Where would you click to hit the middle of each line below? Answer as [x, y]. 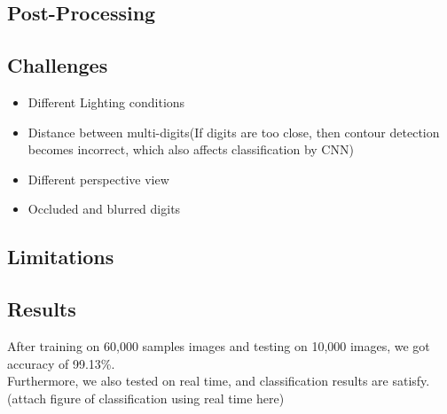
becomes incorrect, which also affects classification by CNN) [191, 149]
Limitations [61, 257]
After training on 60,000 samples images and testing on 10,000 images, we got [219, 345]
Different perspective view [98, 179]
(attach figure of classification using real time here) [146, 398]
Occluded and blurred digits [104, 209]
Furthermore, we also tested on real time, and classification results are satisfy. [219, 381]
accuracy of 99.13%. [61, 363]
